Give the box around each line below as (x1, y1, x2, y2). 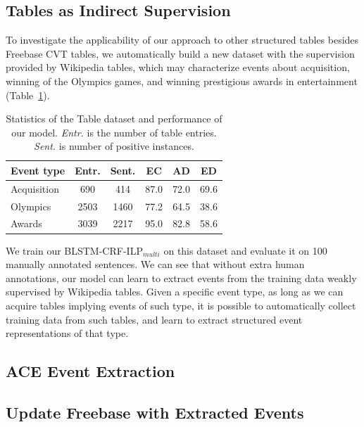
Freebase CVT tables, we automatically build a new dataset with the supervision (6, 46, 355, 60)
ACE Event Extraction (6, 360, 175, 382)
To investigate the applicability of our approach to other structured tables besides (6, 32, 359, 47)
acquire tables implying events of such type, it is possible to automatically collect (6, 298, 356, 312)
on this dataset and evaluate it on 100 (163, 243, 327, 257)
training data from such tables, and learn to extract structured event (6, 312, 303, 326)
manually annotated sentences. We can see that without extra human (6, 257, 305, 272)
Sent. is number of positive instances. (34, 139, 194, 153)
